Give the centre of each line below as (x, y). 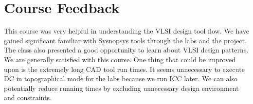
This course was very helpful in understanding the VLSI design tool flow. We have (126, 31)
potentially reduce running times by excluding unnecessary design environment (121, 88)
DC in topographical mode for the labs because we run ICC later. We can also (121, 78)
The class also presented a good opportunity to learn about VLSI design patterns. (126, 50)
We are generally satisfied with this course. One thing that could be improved (120, 59)
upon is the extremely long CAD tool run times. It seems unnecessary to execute (124, 69)
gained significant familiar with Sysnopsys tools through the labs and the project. (125, 40)
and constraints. (28, 97)
